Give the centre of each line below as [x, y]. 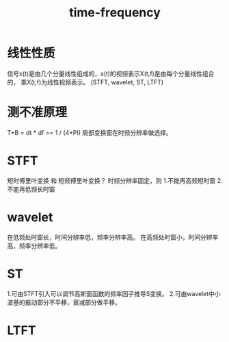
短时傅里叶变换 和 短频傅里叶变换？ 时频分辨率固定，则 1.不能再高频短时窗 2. [115, 180]
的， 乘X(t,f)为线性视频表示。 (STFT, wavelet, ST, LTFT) [85, 82]
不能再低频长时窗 [31, 189]
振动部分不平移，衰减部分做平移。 [73, 302]
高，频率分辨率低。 [34, 245]
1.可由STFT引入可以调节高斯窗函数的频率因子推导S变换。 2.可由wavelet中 [111, 293]
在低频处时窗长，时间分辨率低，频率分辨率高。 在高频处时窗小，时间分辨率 [113, 237]
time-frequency [115, 13]
